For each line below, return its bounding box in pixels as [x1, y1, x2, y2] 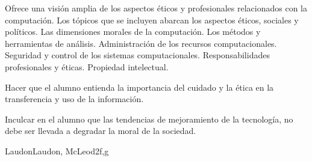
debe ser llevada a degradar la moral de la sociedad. [5, 124, 196, 137]
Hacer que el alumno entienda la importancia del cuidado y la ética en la [5, 80, 274, 93]
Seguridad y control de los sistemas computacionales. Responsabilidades [5, 49, 270, 61]
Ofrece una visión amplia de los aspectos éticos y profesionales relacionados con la [5, 2, 307, 14]
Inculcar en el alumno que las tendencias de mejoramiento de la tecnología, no [5, 112, 293, 125]
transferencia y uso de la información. [5, 93, 144, 105]
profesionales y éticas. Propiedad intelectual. [5, 60, 169, 73]
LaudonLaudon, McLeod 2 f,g [5, 144, 109, 157]
